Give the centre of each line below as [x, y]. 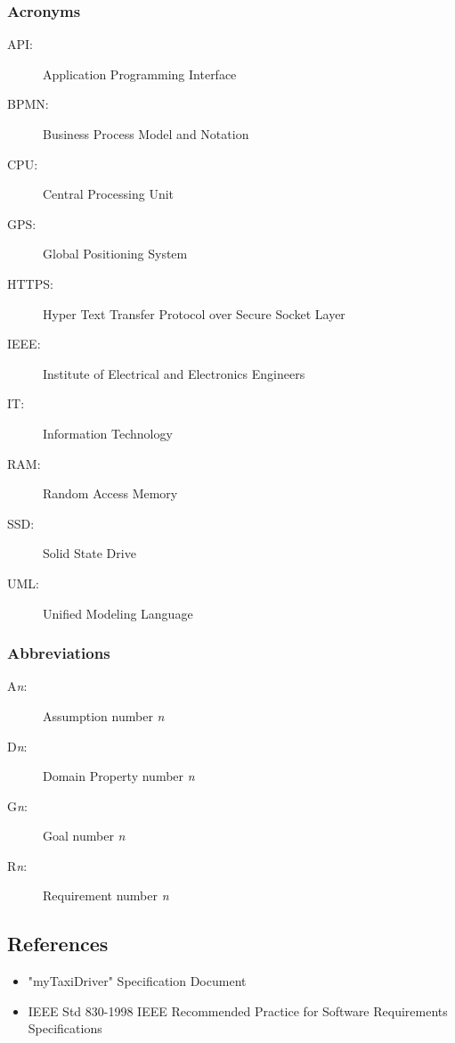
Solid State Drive [89, 553]
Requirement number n [106, 895]
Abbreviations [59, 653]
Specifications [65, 1028]
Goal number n [84, 836]
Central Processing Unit [109, 194]
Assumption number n [104, 715]
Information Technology [108, 433]
